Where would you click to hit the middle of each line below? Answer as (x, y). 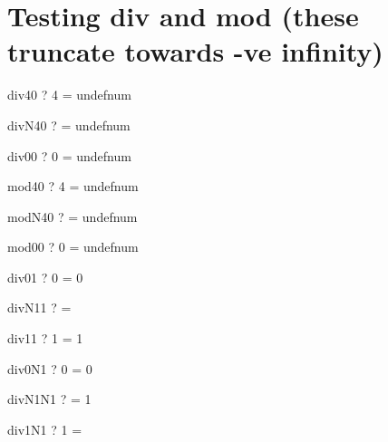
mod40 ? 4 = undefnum (73, 186)
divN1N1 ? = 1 (49, 399)
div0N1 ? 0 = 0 (50, 368)
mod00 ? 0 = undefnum (73, 247)
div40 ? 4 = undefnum (69, 95)
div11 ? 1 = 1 (45, 338)
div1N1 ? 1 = (45, 429)
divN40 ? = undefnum (69, 125)
